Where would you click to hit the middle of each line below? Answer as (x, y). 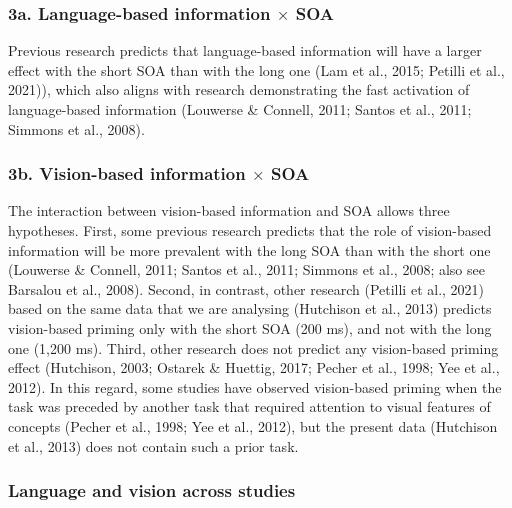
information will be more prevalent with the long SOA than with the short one (249, 249)
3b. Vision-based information (127, 173)
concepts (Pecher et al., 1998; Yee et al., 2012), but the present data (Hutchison (253, 425)
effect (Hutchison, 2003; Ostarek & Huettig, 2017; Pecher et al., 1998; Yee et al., (254, 367)
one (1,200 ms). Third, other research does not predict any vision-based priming (253, 347)
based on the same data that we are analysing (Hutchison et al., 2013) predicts (250, 308)
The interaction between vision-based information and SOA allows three (229, 210)
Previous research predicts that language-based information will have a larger (245, 50)
